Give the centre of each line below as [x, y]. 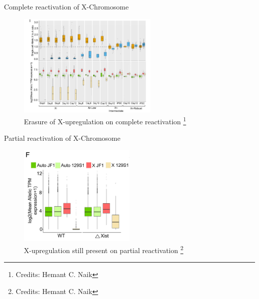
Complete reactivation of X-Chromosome [66, 6]
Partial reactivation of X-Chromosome [62, 138]
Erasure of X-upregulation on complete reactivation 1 [105, 120]
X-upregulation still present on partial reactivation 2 [104, 249]
